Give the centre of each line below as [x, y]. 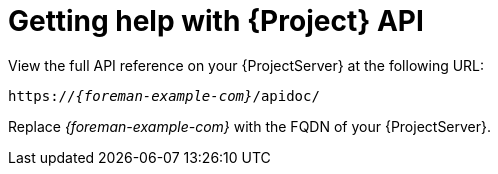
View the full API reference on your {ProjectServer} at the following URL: [246, 65]
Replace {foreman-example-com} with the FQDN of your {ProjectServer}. [250, 126]
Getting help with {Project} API [216, 21]
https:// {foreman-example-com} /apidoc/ [164, 95]
